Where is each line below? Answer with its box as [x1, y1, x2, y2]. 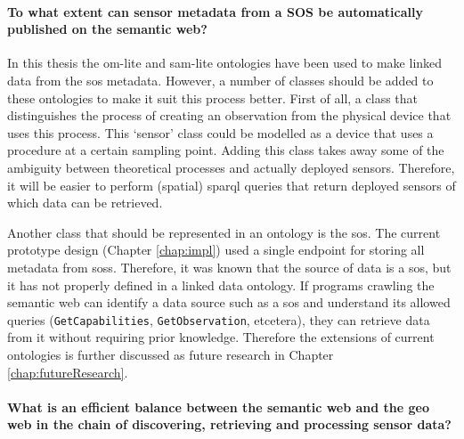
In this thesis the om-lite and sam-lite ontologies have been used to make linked [7, 53, 443, 72]
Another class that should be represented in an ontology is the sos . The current [7, 223, 441, 241]
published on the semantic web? [7, 20, 208, 38]
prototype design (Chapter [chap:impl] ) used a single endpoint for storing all [7, 240, 425, 259]
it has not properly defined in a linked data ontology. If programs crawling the [7, 275, 435, 294]
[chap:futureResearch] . [7, 362, 128, 381]
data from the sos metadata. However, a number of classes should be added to [7, 70, 434, 89]
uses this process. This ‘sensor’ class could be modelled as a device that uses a [7, 123, 434, 142]
